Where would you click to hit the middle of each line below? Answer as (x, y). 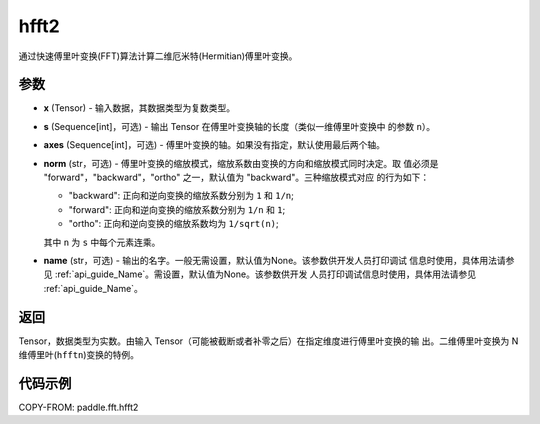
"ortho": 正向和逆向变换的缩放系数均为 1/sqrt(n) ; (173, 224)
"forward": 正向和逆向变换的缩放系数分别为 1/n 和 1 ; (177, 209)
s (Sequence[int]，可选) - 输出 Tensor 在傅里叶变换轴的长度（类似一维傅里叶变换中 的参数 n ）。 (239, 126)
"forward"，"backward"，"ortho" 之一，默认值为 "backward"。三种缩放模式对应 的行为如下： (236, 177)
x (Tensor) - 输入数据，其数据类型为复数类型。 (139, 108)
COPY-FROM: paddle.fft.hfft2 (78, 407)
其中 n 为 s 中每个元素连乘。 (102, 242)
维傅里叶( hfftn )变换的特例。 (79, 355)
